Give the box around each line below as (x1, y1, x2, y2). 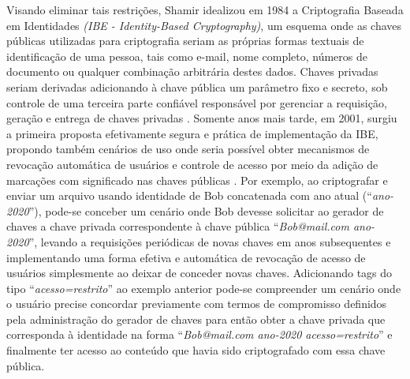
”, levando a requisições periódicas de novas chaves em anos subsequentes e (28, 233, 391, 250)
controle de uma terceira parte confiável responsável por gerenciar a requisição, (6, 94, 387, 111)
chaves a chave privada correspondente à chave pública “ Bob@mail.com (6, 218, 349, 235)
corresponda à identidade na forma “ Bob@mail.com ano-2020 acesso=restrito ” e (6, 326, 393, 343)
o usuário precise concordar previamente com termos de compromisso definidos (6, 295, 387, 312)
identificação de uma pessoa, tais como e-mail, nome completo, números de (6, 47, 367, 64)
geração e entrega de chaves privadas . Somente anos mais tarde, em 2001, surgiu (6, 110, 397, 126)
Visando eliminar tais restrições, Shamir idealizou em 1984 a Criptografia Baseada (6, 2, 404, 17)
